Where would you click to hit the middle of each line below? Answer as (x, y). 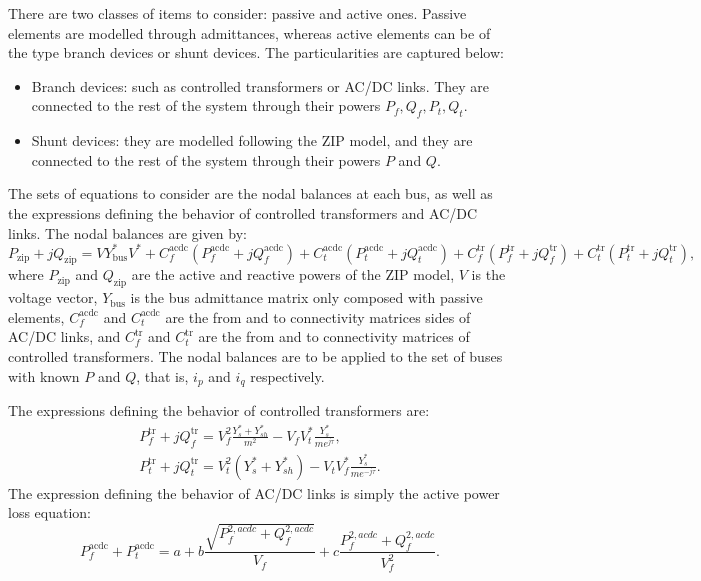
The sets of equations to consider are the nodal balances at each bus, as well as (250, 193)
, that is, (162, 375)
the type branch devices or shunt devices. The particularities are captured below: (256, 52)
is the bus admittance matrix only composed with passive (306, 297)
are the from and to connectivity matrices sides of (318, 316)
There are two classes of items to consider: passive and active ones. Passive (237, 13)
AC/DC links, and (64, 336)
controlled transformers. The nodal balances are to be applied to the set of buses (255, 356)
